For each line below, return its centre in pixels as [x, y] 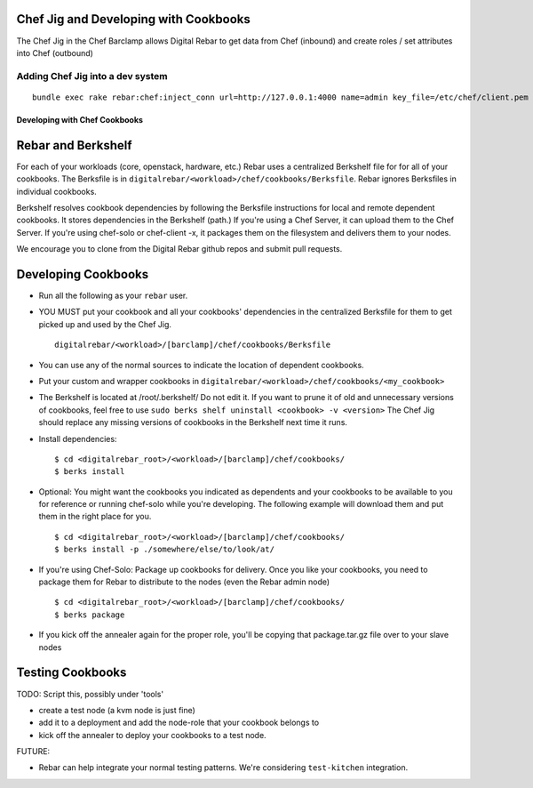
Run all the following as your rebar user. [113, 296]
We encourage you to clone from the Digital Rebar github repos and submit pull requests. [179, 249]
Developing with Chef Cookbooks [80, 119]
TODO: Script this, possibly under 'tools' [90, 694]
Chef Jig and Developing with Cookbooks [133, 19]
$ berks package [90, 615]
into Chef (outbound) [55, 52]
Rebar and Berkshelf [74, 145]
